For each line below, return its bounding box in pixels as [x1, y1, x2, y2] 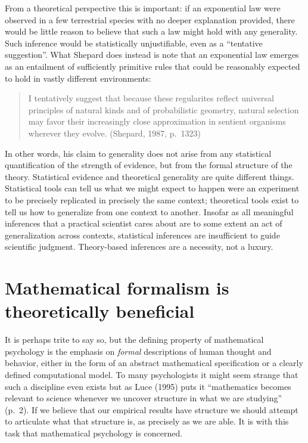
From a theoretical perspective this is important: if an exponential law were [5, 2, 281, 14]
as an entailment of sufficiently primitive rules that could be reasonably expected [5, 60, 300, 72]
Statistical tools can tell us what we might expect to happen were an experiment [5, 182, 300, 194]
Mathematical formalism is [5, 275, 229, 300]
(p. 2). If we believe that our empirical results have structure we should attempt [5, 403, 298, 416]
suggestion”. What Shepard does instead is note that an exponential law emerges [5, 48, 299, 61]
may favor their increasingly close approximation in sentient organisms [28, 115, 286, 128]
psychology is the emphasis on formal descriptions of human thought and [5, 345, 272, 357]
